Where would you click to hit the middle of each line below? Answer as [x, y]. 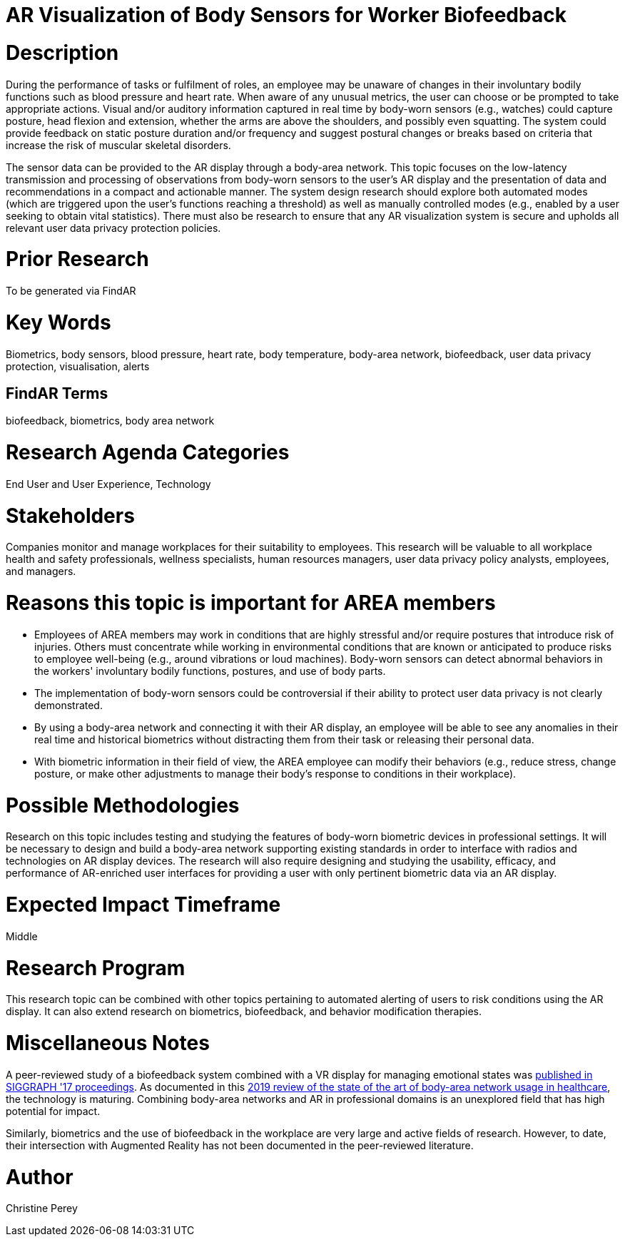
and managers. [41, 571]
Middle [22, 936]
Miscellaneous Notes [108, 1043]
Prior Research [77, 259]
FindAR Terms [57, 393]
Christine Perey [42, 1208]
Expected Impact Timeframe [143, 905]
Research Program [96, 968]
